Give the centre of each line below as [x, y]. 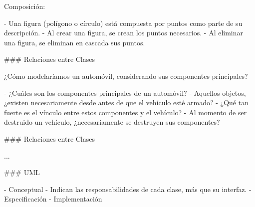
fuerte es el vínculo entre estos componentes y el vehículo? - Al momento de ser [126, 112]
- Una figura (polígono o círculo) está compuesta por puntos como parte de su [123, 23]
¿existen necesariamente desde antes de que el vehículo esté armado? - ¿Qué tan [126, 103]
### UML [22, 172]
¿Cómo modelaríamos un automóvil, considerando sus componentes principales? [126, 76]
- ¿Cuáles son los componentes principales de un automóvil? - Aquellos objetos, [125, 93]
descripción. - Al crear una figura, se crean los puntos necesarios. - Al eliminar [124, 33]
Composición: [25, 6]
